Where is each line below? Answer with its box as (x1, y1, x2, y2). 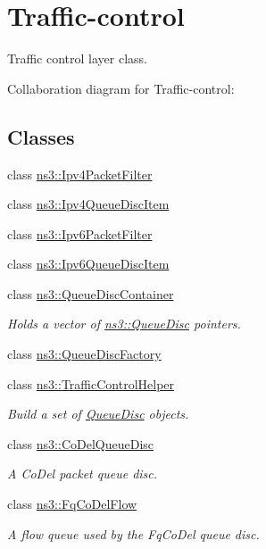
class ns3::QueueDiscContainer (7, 284, 174, 303)
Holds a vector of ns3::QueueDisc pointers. (7, 314, 241, 333)
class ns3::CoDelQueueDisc (7, 434, 154, 453)
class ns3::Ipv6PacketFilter (7, 224, 153, 243)
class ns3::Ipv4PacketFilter (7, 164, 153, 183)
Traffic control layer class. (7, 49, 147, 68)
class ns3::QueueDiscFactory (7, 345, 162, 363)
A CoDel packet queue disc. (7, 464, 158, 483)
